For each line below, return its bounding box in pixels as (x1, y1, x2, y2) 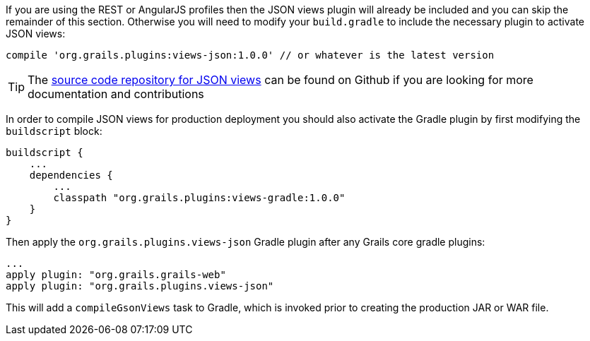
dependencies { (29, 169, 113, 181)
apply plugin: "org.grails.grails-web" (6, 269, 226, 280)
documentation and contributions (28, 87, 204, 101)
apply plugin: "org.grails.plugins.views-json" (6, 280, 274, 292)
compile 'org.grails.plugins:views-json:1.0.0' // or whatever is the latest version (6, 49, 495, 61)
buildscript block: (6, 125, 102, 137)
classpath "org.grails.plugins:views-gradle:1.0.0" (53, 192, 346, 203)
